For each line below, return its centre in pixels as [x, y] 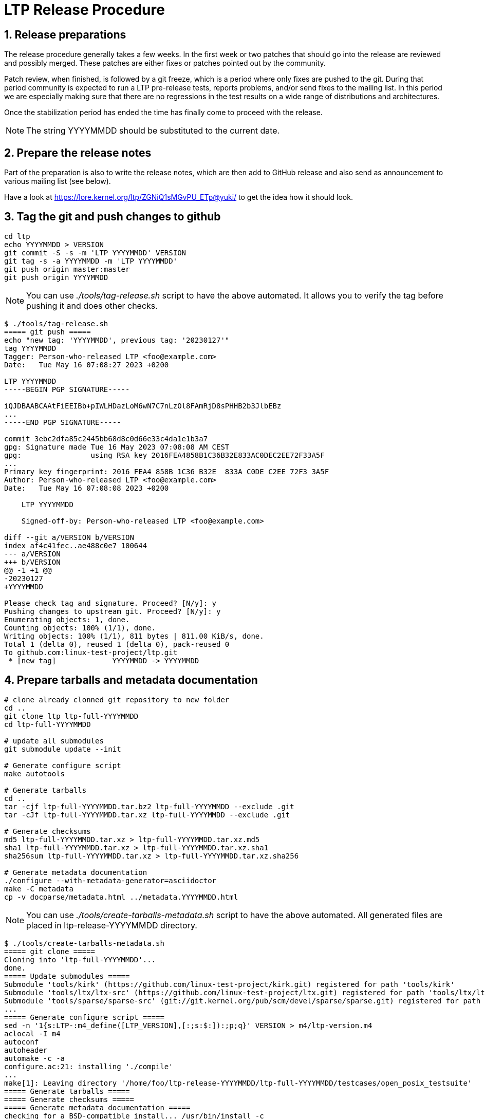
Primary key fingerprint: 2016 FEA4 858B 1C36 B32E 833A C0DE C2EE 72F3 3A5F [167, 471]
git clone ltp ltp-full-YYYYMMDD [71, 716]
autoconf [22, 1042]
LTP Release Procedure [85, 10]
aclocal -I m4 [32, 1033]
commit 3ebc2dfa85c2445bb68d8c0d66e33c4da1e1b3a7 [106, 439]
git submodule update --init [63, 749]
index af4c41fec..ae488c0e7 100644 [76, 545]
